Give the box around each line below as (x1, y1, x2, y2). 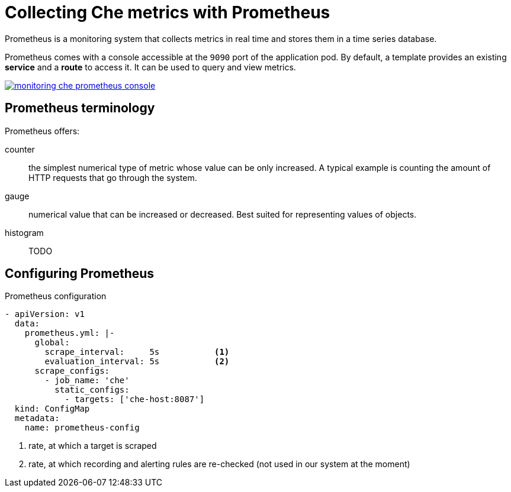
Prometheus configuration (5, 291, 107, 302)
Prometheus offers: (5, 125, 80, 136)
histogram (5, 227, 44, 238)
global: (34, 338, 70, 348)
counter (5, 144, 35, 154)
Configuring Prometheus (5, 266, 155, 281)
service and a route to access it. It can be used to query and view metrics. (5, 61, 296, 72)
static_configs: (54, 385, 130, 395)
